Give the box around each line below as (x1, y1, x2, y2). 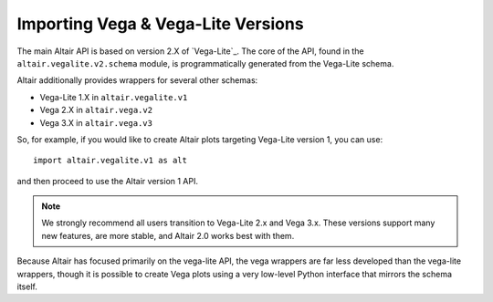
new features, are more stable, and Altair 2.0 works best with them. (41, 230, 295, 241)
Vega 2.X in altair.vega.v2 (39, 105, 153, 116)
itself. (16, 281, 38, 292)
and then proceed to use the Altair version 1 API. (16, 175, 199, 186)
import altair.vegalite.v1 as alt (33, 155, 187, 166)
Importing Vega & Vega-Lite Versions (16, 14, 305, 34)
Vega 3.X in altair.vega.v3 (39, 117, 152, 128)
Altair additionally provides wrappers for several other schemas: (16, 75, 258, 86)
